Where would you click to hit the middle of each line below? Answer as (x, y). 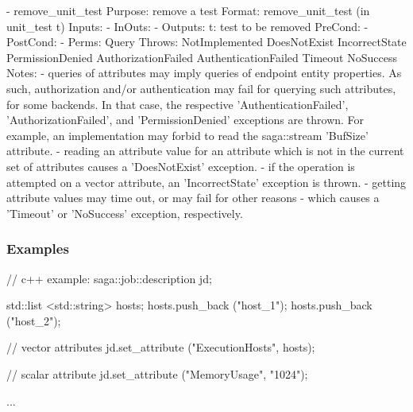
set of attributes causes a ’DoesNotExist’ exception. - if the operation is (181, 166)
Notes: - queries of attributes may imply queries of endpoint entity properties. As (204, 73)
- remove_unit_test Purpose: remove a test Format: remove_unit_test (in (188, 10)
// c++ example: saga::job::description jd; (109, 278)
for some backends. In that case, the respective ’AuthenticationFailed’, (178, 104)
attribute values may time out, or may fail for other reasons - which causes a (193, 198)
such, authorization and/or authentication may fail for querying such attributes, (201, 88)
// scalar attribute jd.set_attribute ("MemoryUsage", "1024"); (157, 373)
